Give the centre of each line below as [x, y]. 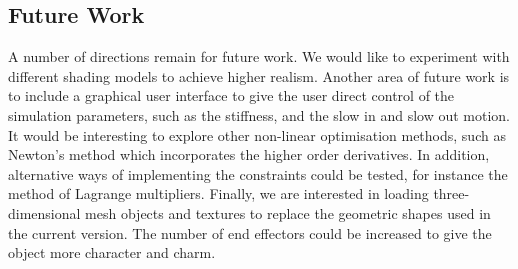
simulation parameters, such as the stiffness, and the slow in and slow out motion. [259, 114]
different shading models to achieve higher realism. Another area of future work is [259, 75]
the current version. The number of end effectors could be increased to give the [250, 232]
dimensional [44, 212]
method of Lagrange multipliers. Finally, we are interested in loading [218, 193]
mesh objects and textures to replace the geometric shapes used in [288, 212]
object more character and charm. [112, 252]
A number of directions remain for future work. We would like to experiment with [259, 56]
